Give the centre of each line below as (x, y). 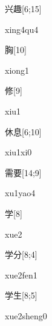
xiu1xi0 (18, 152)
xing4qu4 (22, 29)
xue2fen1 (21, 275)
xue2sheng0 (26, 315)
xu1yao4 (20, 193)
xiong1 (17, 70)
